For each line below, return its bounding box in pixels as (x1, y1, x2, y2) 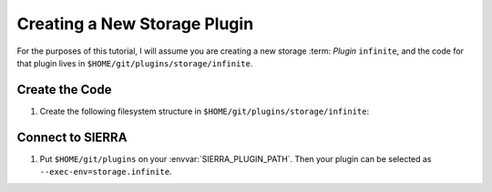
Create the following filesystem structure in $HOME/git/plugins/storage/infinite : (39, 106, 369, 116)
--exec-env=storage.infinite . (39, 167, 172, 177)
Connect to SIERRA (16, 129, 128, 145)
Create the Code (16, 82, 112, 97)
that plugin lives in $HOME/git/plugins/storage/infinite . (16, 57, 253, 68)
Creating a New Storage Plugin (16, 14, 254, 34)
